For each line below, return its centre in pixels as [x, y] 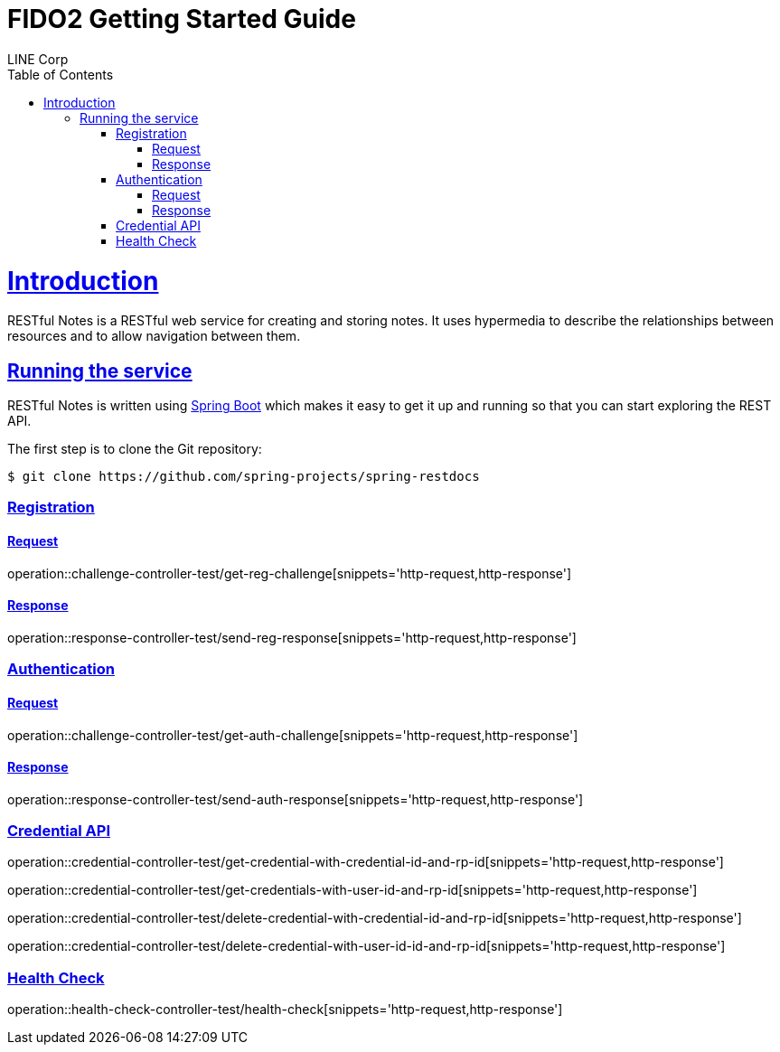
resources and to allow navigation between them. [154, 336]
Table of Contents [61, 74]
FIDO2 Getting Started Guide [182, 19]
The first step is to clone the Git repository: [135, 449]
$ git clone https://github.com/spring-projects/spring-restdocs [244, 477]
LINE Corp [38, 59]
